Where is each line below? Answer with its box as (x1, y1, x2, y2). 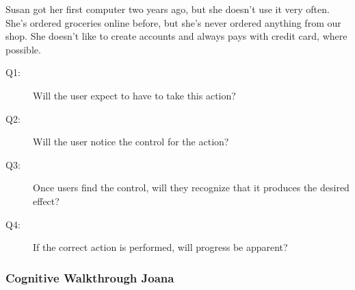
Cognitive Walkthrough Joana (5, 269, 174, 286)
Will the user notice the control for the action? (33, 134, 229, 149)
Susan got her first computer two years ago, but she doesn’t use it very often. (5, 2, 330, 16)
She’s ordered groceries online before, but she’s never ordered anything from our (5, 15, 341, 29)
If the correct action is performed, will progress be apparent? (33, 240, 288, 254)
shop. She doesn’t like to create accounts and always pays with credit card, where (5, 29, 347, 43)
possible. (5, 42, 41, 56)
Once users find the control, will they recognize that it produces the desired (33, 180, 350, 195)
